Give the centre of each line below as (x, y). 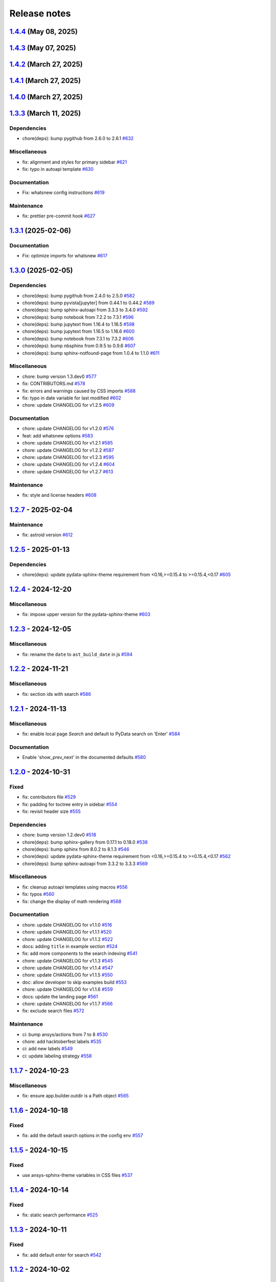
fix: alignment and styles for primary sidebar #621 (75, 162)
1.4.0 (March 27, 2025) (46, 97)
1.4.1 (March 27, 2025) (45, 81)
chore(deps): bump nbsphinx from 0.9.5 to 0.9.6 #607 (79, 346)
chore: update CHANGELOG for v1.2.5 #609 (68, 405)
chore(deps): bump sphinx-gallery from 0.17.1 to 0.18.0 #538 (85, 842)
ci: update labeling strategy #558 (57, 1056)
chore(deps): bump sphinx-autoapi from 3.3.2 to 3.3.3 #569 (85, 864)
